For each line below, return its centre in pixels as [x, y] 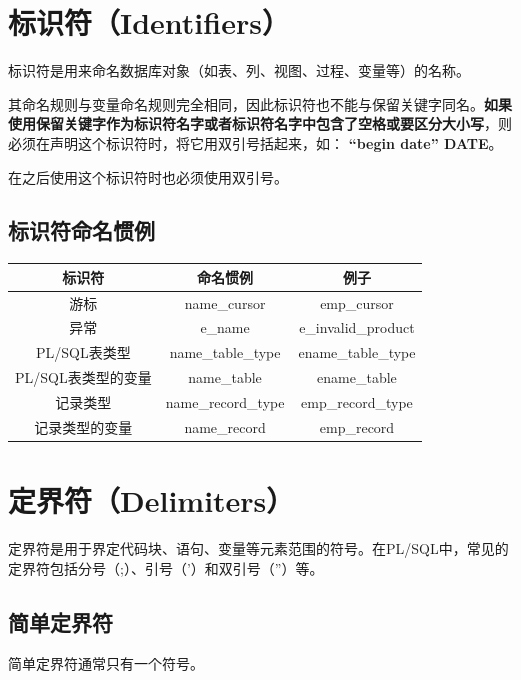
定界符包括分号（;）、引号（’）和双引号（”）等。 [166, 567]
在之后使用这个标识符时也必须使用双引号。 [148, 176]
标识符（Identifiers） [149, 22]
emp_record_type [357, 402]
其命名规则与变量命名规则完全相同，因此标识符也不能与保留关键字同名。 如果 [260, 103]
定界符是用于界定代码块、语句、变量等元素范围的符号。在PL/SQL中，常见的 [258, 548]
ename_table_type [357, 352]
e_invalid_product [357, 327]
